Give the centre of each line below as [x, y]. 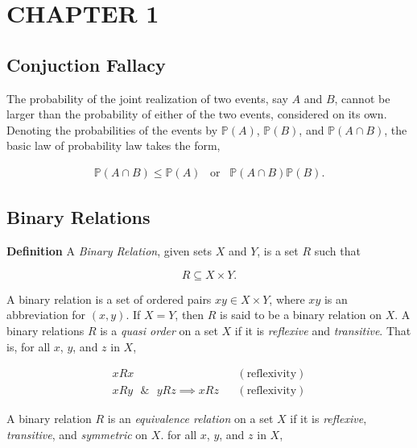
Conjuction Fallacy [86, 64]
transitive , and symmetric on [77, 434]
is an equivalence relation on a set [190, 419]
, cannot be [362, 98]
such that [337, 251]
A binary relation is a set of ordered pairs [109, 299]
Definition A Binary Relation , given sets [109, 251]
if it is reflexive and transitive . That [323, 330]
